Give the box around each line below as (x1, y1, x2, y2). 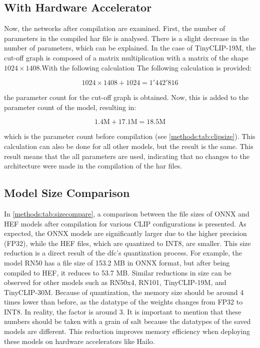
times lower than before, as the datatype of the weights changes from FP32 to (4, 296, 243, 307)
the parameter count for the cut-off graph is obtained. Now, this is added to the (4, 92, 249, 102)
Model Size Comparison (4, 185, 130, 200)
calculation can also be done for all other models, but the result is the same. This (4, 140, 253, 151)
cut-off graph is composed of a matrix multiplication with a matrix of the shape (4, 52, 248, 62)
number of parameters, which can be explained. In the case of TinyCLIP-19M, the (4, 42, 256, 53)
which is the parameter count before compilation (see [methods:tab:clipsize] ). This (4, 131, 255, 141)
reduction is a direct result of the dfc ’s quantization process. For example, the (4, 247, 242, 258)
